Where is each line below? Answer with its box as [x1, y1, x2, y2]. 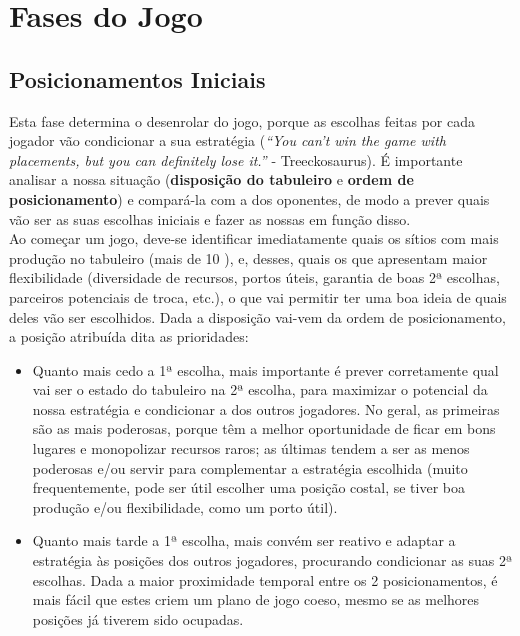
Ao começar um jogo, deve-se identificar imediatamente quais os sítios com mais [9, 228, 499, 249]
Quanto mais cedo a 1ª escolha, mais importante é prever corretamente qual [32, 359, 499, 380]
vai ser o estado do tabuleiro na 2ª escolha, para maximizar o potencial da [32, 379, 488, 400]
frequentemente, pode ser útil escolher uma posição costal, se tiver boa [32, 477, 465, 498]
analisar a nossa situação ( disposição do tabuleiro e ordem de [9, 169, 414, 190]
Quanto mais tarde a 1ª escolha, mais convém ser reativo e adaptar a [32, 530, 456, 551]
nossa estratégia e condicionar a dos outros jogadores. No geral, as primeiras [32, 398, 500, 419]
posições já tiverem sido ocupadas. [32, 608, 244, 629]
